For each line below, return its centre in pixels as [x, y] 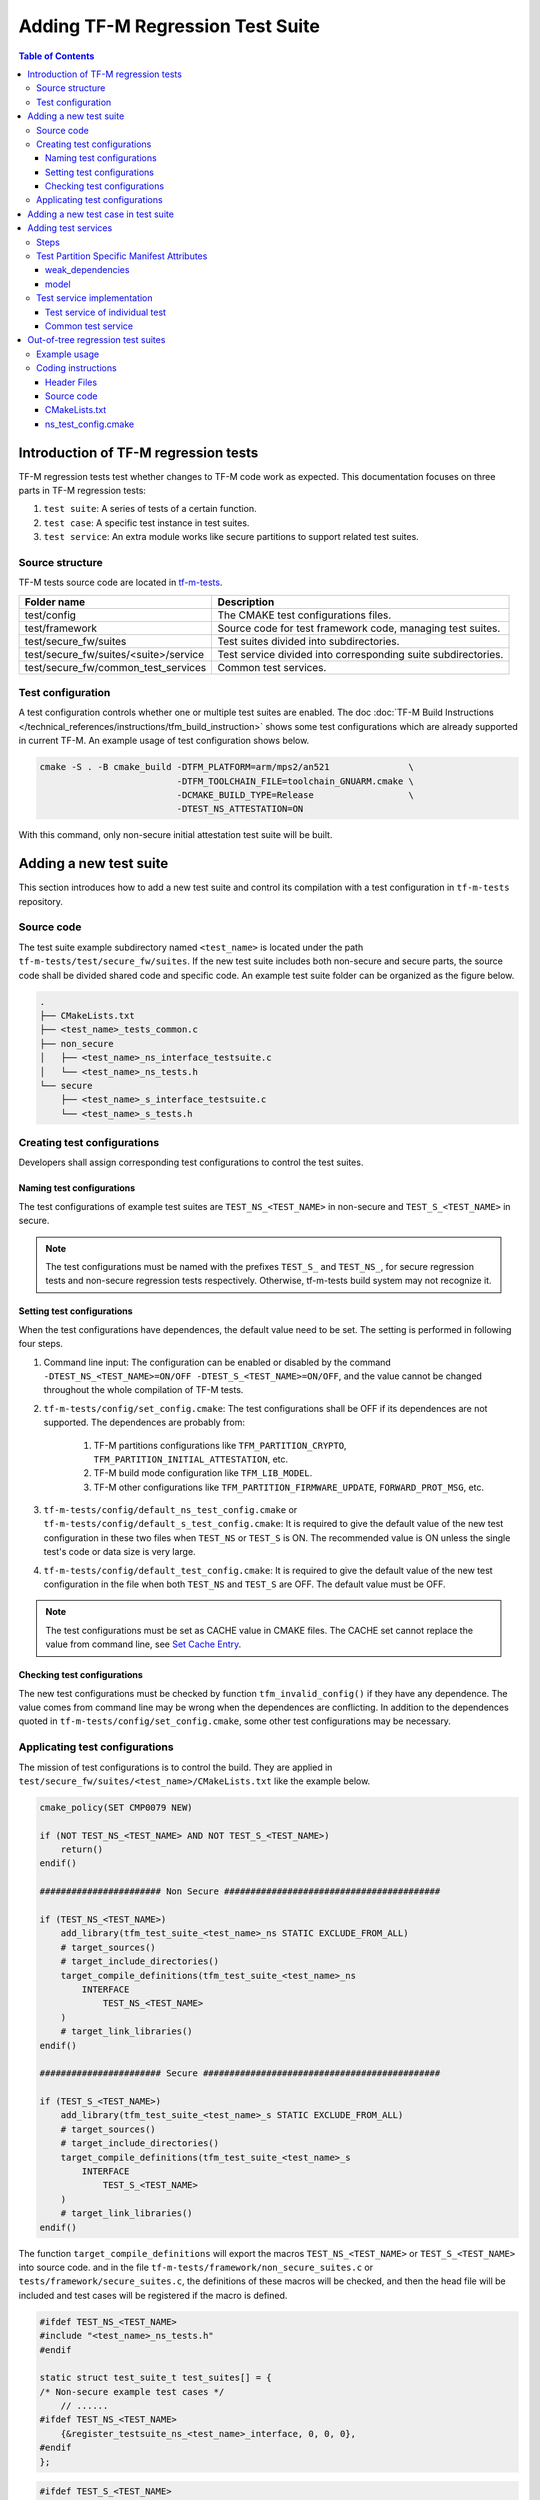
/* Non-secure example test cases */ [132, 2391]
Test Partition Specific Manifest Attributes [122, 256]
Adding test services [70, 228]
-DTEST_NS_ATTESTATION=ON [240, 809]
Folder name [55, 602]
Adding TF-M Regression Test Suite [169, 26]
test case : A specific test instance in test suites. [146, 522]
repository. [41, 901]
